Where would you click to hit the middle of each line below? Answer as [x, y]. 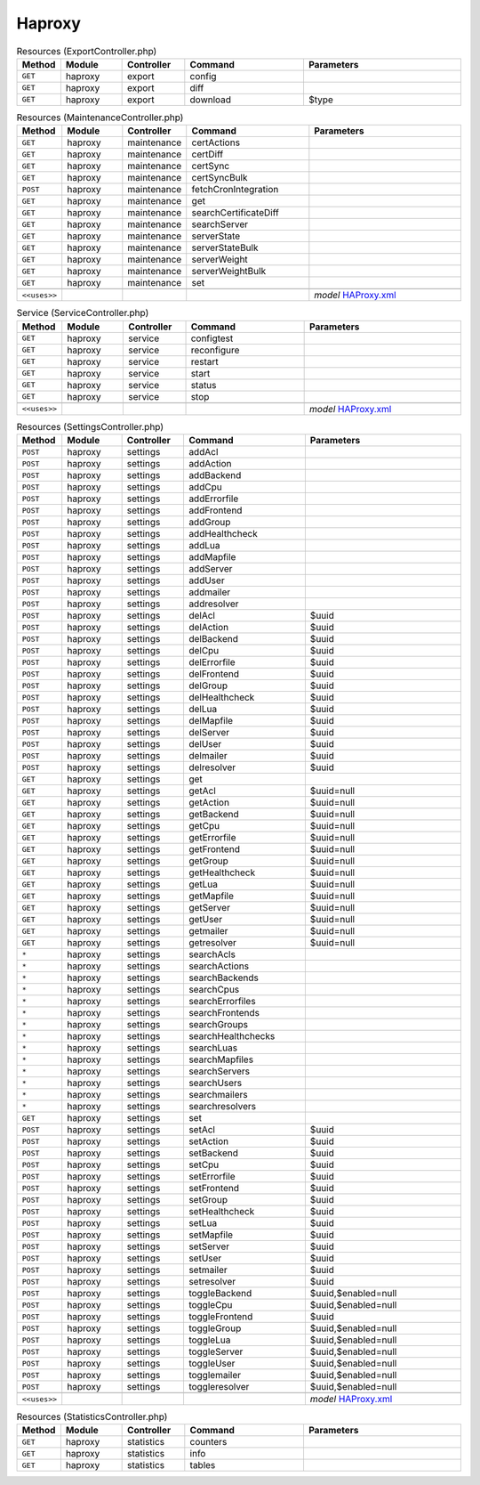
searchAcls [212, 954]
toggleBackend [220, 1294]
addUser [207, 580]
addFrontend [215, 510]
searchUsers [215, 1083]
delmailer [208, 756]
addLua [204, 546]
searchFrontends [224, 1013]
